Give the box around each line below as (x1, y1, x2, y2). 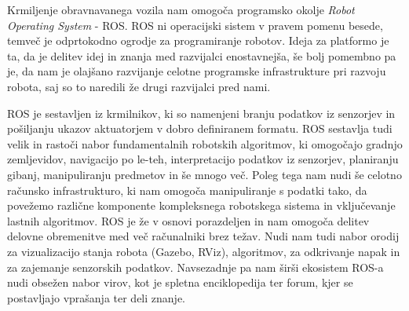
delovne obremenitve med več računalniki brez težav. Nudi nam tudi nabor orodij (7, 228, 400, 244)
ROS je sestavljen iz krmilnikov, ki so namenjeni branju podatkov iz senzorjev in (7, 104, 396, 121)
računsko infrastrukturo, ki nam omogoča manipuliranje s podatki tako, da (7, 181, 367, 198)
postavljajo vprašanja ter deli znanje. (7, 289, 185, 306)
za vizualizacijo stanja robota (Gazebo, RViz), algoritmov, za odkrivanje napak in (7, 243, 400, 259)
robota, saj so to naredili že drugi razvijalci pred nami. (7, 78, 271, 94)
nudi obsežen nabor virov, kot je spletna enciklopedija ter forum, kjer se (7, 274, 353, 291)
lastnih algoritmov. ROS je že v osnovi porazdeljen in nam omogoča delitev (7, 212, 370, 229)
